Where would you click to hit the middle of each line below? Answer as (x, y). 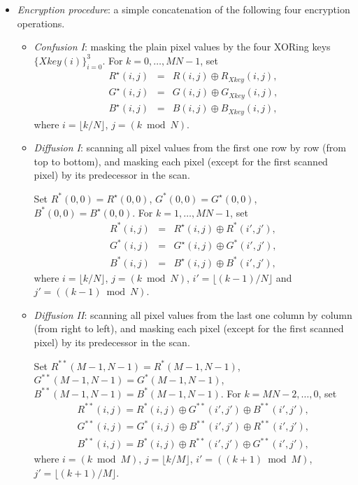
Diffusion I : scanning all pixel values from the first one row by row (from (190, 148)
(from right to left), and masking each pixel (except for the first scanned (189, 328)
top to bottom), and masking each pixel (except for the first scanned (181, 161)
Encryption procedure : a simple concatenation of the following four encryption (184, 9)
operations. (41, 23)
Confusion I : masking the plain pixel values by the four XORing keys (182, 47)
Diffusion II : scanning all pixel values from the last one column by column (193, 314)
